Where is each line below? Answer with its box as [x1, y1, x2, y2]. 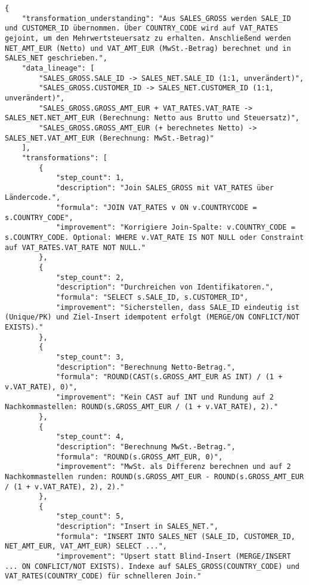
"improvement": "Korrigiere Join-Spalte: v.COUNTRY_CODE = [55, 223, 295, 232]
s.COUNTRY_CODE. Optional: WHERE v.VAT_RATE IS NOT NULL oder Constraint [5, 233, 304, 242]
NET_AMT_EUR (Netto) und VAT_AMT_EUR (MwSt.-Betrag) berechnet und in [5, 44, 291, 53]
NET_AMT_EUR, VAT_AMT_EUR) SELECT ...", [5, 542, 168, 551]
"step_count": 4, [55, 432, 125, 441]
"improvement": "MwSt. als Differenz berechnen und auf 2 [55, 462, 291, 471]
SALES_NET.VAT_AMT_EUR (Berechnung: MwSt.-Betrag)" [5, 133, 214, 142]
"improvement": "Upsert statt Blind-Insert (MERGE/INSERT [55, 552, 291, 561]
